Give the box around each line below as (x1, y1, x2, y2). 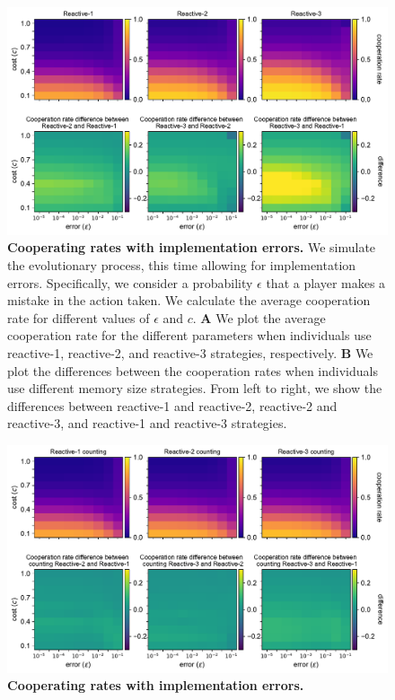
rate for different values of (7, 308, 150, 327)
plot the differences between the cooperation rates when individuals (7, 361, 378, 380)
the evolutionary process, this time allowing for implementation (7, 256, 356, 274)
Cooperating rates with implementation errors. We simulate (7, 238, 376, 257)
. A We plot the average (192, 308, 326, 327)
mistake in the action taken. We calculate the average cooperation (7, 291, 371, 310)
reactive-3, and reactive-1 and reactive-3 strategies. (7, 414, 287, 433)
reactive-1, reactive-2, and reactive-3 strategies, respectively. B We (7, 343, 373, 362)
